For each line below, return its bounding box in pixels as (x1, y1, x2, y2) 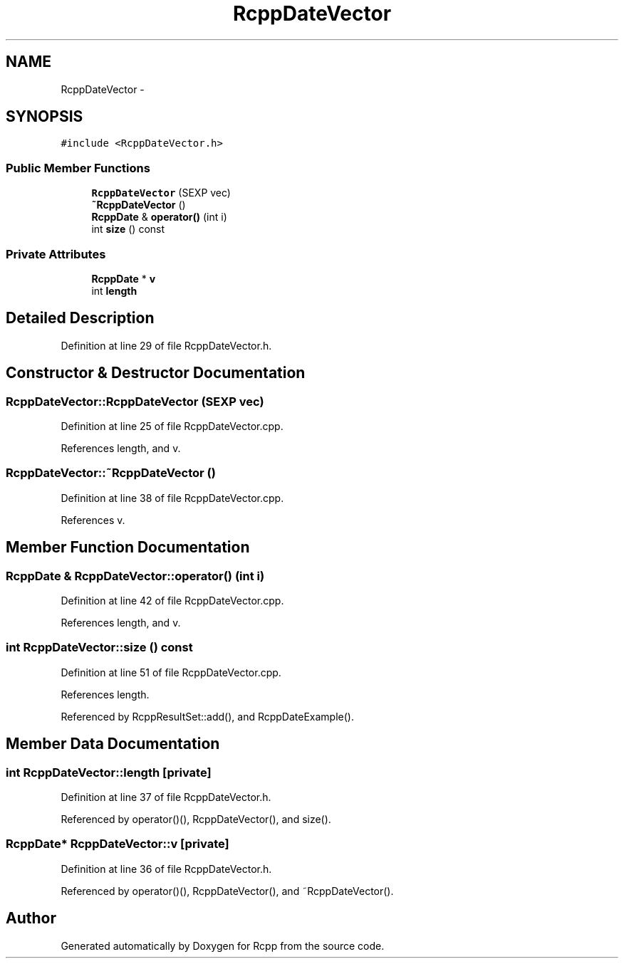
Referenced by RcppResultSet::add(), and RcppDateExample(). (61, 710, 354, 723)
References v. (61, 513, 125, 526)
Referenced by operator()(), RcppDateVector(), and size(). (61, 812, 331, 825)
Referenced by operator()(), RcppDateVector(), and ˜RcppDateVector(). (61, 884, 394, 897)
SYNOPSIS (6, 108, 83, 126)
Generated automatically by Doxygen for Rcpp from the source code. (61, 939, 385, 952)
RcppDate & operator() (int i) (91, 211, 227, 224)
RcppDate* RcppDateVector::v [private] (6, 837, 229, 852)
